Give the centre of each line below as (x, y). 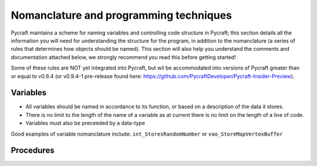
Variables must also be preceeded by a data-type (85, 123)
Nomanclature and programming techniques (121, 15)
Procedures (33, 151)
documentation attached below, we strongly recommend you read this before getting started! (123, 57)
